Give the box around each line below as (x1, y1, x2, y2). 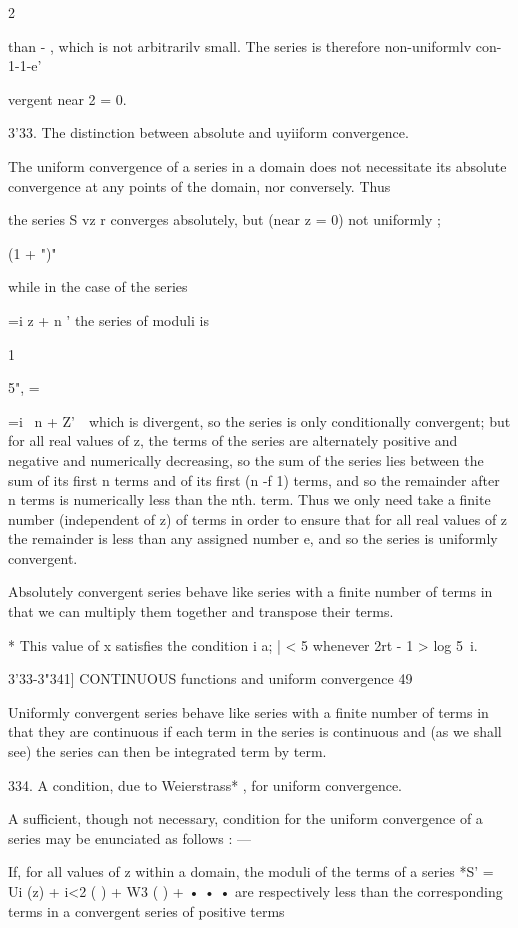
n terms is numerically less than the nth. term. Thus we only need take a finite (8, 489, 491, 510)
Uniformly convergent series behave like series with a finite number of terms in (8, 701, 489, 722)
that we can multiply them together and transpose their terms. (8, 601, 394, 622)
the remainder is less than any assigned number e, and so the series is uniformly (8, 528, 498, 549)
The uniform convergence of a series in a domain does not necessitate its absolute (8, 155, 507, 176)
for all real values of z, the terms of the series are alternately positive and (8, 430, 458, 451)
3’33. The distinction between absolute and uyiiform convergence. (8, 122, 409, 143)
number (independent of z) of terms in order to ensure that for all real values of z (8, 508, 508, 529)
